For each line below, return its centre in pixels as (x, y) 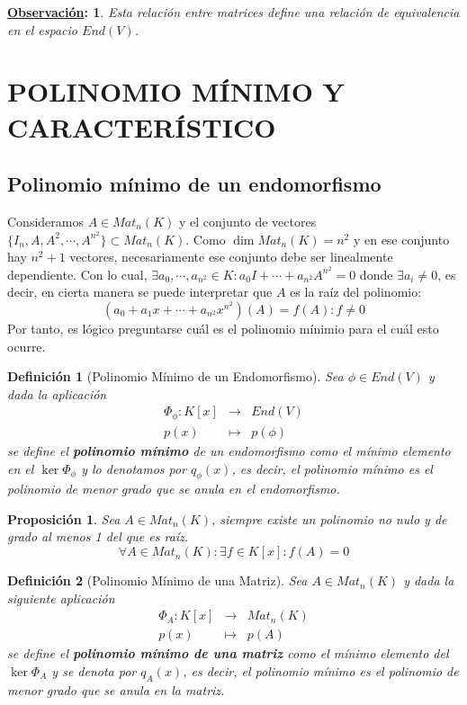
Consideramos (45, 221)
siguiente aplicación (61, 598)
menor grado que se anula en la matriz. (116, 689)
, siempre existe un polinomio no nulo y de (329, 518)
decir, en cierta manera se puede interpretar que (140, 292)
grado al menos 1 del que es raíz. (98, 536)
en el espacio (43, 29)
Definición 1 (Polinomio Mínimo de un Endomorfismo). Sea (175, 376)
